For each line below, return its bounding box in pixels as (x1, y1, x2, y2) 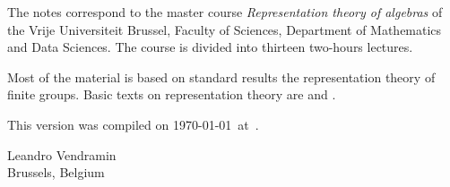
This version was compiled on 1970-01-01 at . (7, 115, 259, 133)
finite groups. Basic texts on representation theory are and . (7, 85, 336, 104)
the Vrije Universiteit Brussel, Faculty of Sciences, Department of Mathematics (7, 20, 442, 38)
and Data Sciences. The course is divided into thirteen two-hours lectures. (7, 38, 413, 56)
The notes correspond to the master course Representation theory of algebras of (7, 3, 443, 21)
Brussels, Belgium (7, 163, 105, 182)
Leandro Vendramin (7, 145, 117, 164)
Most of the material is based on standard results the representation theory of (7, 67, 436, 86)
